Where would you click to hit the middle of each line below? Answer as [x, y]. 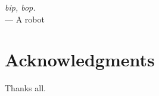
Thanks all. [25, 88]
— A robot [25, 19]
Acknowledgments [80, 60]
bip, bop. [20, 7]
